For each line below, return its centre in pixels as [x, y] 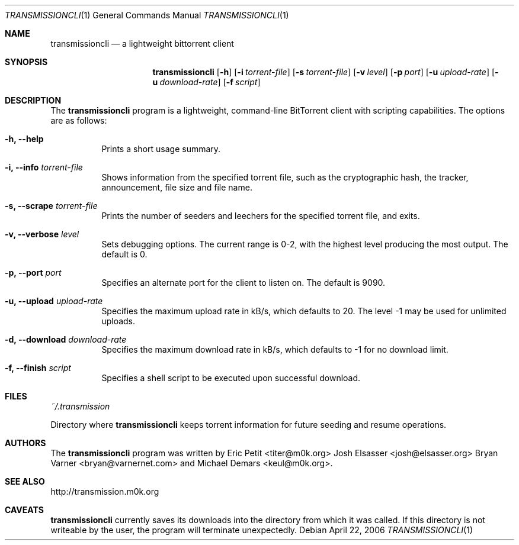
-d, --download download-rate [66, 339]
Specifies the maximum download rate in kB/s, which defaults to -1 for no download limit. [275, 349]
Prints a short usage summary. [161, 149]
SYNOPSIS [26, 62]
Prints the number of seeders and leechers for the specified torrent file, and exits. [261, 216]
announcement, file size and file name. [177, 187]
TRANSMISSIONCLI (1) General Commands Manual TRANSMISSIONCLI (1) [147, 15]
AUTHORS [25, 443]
